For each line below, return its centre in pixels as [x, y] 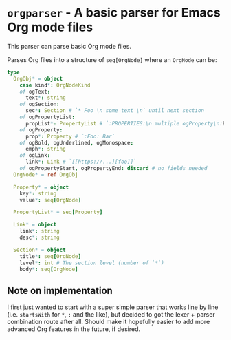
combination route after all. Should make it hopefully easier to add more [109, 322]
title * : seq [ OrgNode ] [50, 256]
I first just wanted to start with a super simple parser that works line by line [113, 307]
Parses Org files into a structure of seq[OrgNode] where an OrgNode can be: [112, 59]
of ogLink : [35, 156]
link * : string [40, 231]
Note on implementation [60, 290]
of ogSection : [40, 105]
